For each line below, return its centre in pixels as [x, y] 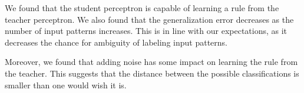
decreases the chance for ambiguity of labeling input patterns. [116, 42]
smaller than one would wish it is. [66, 85]
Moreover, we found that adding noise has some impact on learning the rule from [151, 62]
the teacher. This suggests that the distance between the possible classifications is [152, 73]
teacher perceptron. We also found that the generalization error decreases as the [149, 19]
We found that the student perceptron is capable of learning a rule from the [142, 8]
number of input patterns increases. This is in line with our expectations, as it [146, 31]
